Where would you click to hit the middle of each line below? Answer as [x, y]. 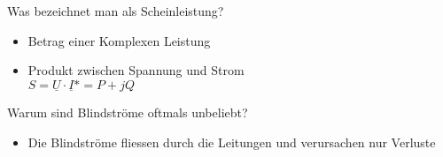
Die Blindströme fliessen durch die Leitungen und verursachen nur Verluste [232, 142]
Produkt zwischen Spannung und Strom [136, 70]
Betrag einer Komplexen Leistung [119, 40]
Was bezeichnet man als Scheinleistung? [116, 11]
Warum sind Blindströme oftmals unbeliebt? [128, 112]
